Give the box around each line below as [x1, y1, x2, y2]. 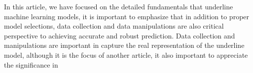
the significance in [4, 59, 58, 70]
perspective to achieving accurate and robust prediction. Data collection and [4, 30, 235, 40]
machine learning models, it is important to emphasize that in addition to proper [4, 11, 250, 21]
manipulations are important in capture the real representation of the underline [4, 40, 245, 50]
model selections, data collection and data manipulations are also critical [4, 21, 224, 31]
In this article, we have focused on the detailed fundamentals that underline [4, 1, 233, 11]
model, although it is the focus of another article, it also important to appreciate [4, 49, 248, 60]
